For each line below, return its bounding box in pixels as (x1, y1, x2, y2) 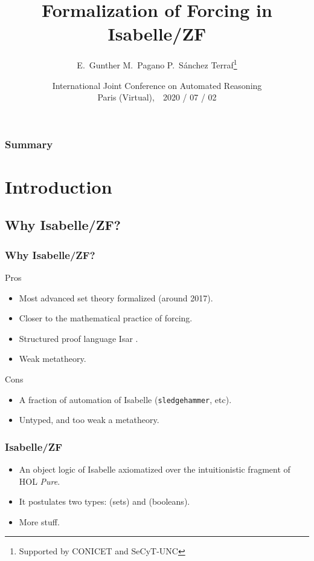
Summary (5, 136, 53, 151)
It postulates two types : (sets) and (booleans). (19, 495, 190, 508)
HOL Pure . (19, 474, 60, 487)
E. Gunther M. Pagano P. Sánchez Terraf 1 (77, 57, 237, 71)
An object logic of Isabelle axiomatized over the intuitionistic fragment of (19, 463, 290, 476)
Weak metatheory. (19, 352, 86, 365)
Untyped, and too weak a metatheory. (19, 413, 159, 426)
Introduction (5, 174, 112, 198)
